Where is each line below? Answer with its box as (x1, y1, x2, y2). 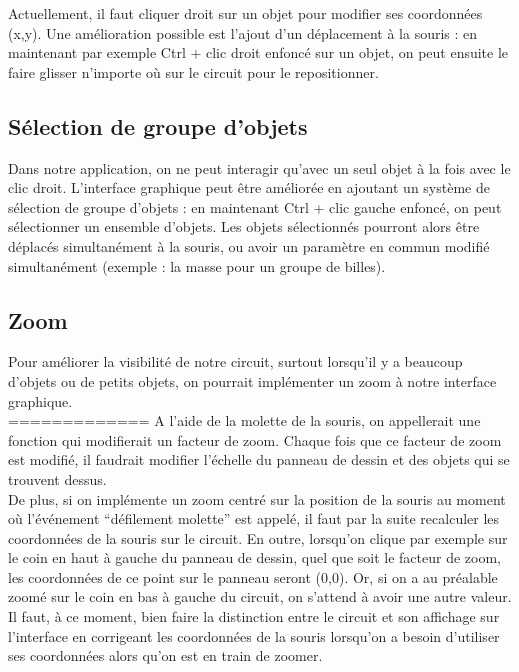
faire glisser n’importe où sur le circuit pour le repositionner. (8, 61, 379, 82)
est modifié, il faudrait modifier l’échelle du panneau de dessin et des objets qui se (8, 449, 510, 470)
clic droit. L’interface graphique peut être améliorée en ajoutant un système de (8, 177, 490, 198)
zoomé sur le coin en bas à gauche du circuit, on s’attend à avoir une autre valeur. (8, 586, 512, 607)
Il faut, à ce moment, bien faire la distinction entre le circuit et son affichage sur (8, 606, 500, 627)
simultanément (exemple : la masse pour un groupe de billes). (8, 255, 386, 276)
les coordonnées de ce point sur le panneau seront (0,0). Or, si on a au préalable (8, 566, 498, 587)
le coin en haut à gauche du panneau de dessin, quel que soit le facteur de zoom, (8, 547, 501, 568)
